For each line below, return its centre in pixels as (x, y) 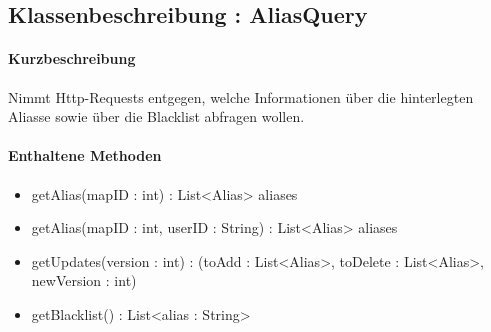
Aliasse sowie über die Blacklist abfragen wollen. (156, 116)
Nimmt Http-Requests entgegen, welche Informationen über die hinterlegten (241, 96)
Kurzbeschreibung (72, 58)
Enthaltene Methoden (85, 155)
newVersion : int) (84, 280)
